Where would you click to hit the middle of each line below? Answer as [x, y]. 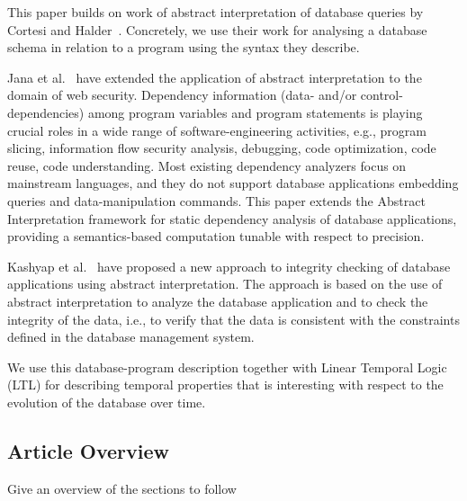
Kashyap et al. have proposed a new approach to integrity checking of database [229, 266]
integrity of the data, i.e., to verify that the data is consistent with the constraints [233, 319]
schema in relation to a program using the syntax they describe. [184, 47]
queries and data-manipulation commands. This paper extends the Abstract [216, 200]
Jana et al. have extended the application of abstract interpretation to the [215, 77]
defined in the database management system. [131, 337]
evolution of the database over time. [107, 402]
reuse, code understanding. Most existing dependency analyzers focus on [207, 165]
